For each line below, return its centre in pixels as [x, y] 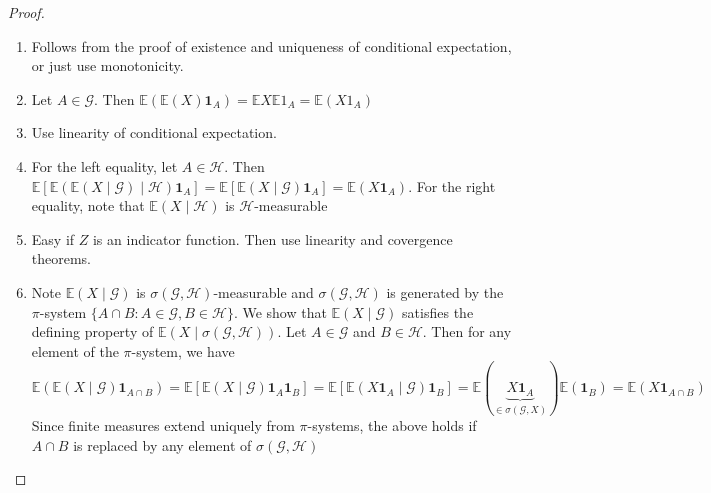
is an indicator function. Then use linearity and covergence [272, 238]
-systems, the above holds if [392, 425]
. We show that [280, 311]
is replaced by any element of [162, 444]
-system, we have [183, 350]
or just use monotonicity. [107, 65]
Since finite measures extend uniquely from [163, 425]
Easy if [53, 238]
